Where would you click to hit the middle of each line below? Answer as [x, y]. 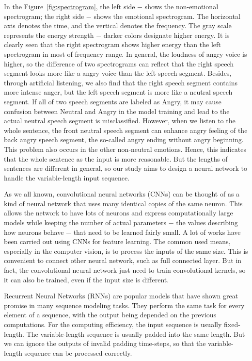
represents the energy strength [49, 35]
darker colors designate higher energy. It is [166, 35]
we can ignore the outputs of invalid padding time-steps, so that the [105, 343]
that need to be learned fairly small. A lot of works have [157, 232]
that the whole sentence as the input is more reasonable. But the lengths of [116, 158]
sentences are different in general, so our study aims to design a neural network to [126, 168]
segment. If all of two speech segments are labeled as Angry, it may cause [113, 101]
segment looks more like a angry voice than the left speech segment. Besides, [118, 73]
